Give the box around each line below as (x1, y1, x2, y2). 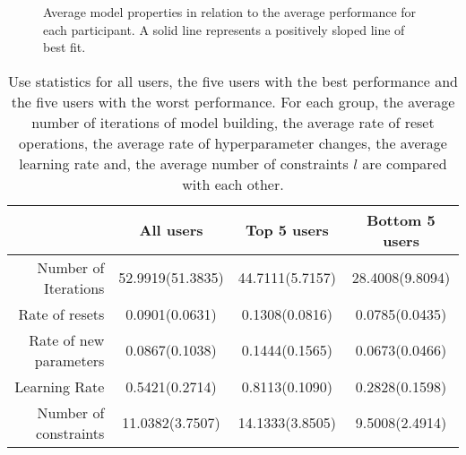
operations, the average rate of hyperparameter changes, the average (19, 132, 447, 153)
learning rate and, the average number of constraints (19, 152, 349, 174)
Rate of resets (18, 303, 105, 324)
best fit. (43, 38, 86, 56)
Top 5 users (245, 219, 329, 241)
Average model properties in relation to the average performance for (43, 3, 417, 21)
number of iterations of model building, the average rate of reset (31, 111, 435, 133)
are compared (362, 152, 447, 174)
